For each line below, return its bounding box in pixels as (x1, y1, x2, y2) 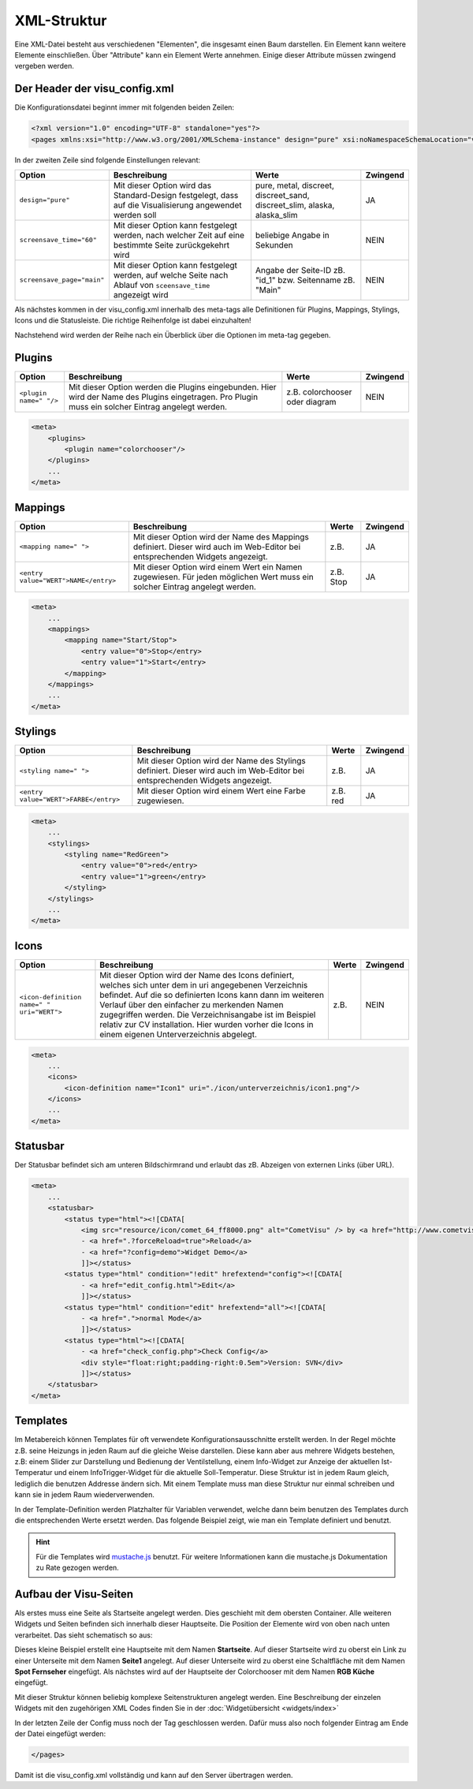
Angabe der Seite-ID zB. (255, 264, 346, 275)
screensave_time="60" (19, 236, 98, 245)
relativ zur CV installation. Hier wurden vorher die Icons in (99, 1018, 315, 1029)
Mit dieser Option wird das (113, 180, 212, 191)
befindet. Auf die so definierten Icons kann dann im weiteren (99, 989, 325, 1000)
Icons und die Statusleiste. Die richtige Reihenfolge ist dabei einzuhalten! (14, 316, 251, 325)
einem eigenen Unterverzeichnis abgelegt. (99, 1029, 258, 1040)
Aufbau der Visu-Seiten (14, 1588, 134, 1600)
